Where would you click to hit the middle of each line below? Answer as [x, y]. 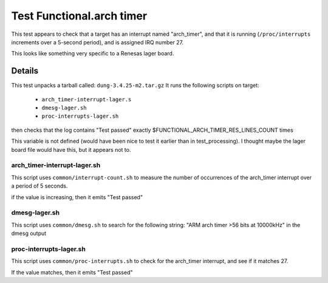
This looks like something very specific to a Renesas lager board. [93, 53]
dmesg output [29, 233]
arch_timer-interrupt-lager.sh [56, 165]
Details [25, 71]
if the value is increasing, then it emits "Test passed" [77, 197]
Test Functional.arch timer [79, 16]
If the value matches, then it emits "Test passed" [72, 272]
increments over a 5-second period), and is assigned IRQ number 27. [97, 42]
